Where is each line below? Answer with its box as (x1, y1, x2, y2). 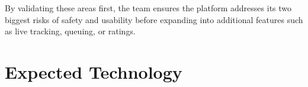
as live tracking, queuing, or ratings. (5, 25, 136, 37)
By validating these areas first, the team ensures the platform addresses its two (5, 2, 292, 14)
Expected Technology (5, 59, 182, 83)
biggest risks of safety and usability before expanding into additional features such (5, 13, 303, 25)
